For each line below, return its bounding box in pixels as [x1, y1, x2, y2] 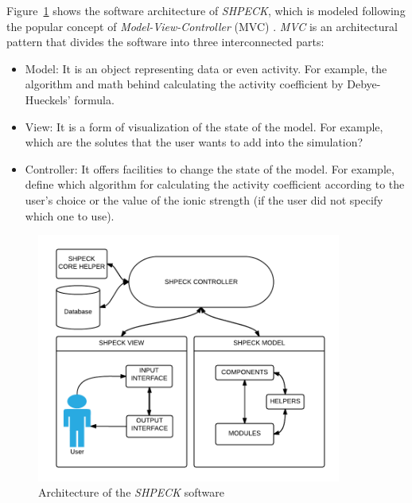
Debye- [347, 76, 381, 92]
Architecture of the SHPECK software [38, 484, 224, 501]
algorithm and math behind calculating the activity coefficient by [25, 76, 344, 92]
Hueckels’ [25, 91, 71, 107]
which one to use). [25, 207, 115, 224]
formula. [74, 91, 115, 107]
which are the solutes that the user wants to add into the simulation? [25, 134, 363, 150]
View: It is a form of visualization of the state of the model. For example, [25, 118, 383, 135]
